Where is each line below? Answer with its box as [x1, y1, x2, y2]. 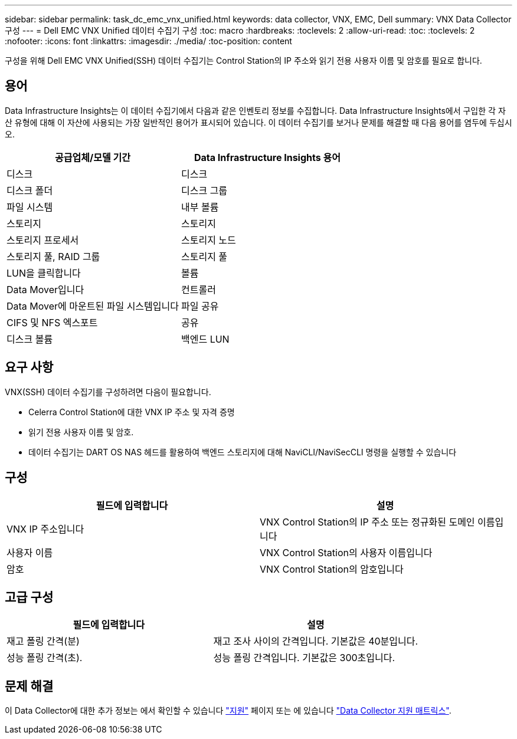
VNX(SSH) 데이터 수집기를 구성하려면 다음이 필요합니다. [5, 386, 211, 397]
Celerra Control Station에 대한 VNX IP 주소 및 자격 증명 [28, 406, 235, 417]
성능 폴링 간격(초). [6, 652, 83, 664]
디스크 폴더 [6, 184, 53, 196]
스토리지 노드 [181, 234, 236, 246]
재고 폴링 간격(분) [6, 635, 80, 648]
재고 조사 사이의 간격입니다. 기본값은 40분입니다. [213, 635, 418, 648]
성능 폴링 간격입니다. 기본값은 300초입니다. [213, 652, 395, 664]
